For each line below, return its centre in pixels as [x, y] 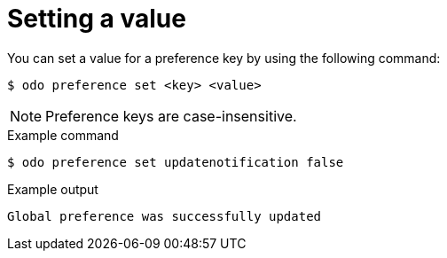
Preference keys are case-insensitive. [171, 116]
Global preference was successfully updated [165, 216]
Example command [63, 135]
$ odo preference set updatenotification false [176, 162]
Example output [53, 189]
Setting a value [97, 19]
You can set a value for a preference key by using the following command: [224, 58]
